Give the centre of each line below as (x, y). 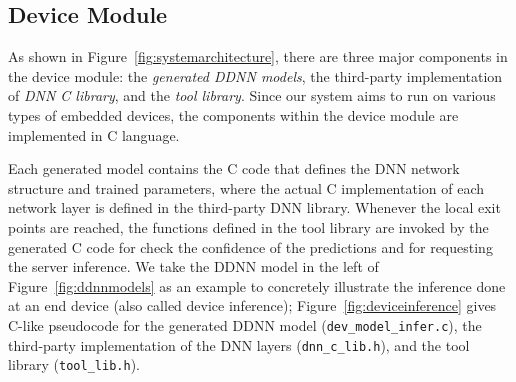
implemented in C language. (94, 134)
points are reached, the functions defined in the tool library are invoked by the (248, 226)
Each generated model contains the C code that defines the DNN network (234, 168)
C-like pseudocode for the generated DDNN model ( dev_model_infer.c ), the (245, 324)
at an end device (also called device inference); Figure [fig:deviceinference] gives (252, 305)
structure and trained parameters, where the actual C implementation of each (246, 187)
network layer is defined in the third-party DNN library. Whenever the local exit (254, 207)
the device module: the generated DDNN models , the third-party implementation (255, 75)
